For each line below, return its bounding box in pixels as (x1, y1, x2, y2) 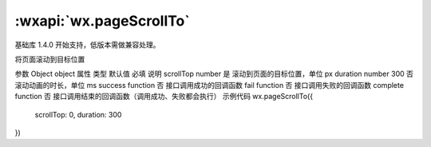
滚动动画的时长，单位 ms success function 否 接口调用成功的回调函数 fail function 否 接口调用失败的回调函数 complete (14, 80, 405, 89)
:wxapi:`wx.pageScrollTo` (14, 12, 191, 30)
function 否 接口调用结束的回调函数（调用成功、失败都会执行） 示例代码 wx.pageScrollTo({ (14, 92, 314, 101)
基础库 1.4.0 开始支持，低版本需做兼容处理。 (14, 40, 160, 50)
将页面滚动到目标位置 (14, 54, 85, 64)
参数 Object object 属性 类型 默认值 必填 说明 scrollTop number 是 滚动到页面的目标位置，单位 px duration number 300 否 (14, 69, 414, 79)
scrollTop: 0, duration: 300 (34, 109, 122, 119)
